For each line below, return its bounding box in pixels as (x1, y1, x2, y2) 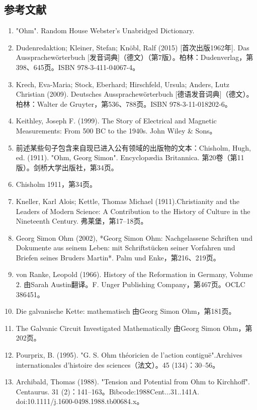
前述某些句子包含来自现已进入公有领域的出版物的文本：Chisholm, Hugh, (16, 142, 251, 153)
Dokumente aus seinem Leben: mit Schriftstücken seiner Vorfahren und (16, 242, 235, 253)
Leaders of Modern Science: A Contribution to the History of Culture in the (16, 206, 250, 216)
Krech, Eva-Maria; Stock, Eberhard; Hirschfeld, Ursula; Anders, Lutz (16, 79, 230, 89)
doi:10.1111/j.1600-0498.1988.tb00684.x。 (16, 396, 144, 406)
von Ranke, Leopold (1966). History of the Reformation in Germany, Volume (16, 269, 253, 280)
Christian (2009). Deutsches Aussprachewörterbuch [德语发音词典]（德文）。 (16, 89, 253, 99)
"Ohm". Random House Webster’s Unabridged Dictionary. (16, 25, 195, 36)
